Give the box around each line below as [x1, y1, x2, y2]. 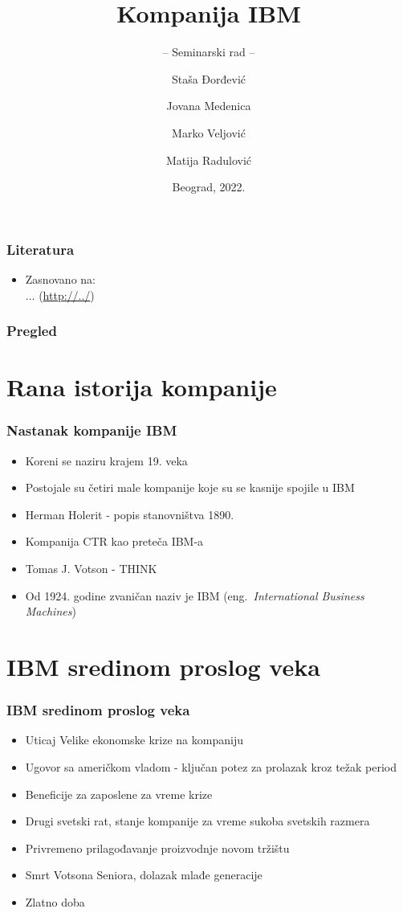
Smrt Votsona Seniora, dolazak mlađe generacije [25, 866, 263, 883]
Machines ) [25, 603, 76, 620]
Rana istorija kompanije [6, 371, 277, 403]
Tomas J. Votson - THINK [25, 559, 157, 576]
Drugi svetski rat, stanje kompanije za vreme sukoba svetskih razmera [25, 813, 370, 829]
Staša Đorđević [171, 70, 246, 87]
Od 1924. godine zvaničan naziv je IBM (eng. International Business [25, 587, 364, 604]
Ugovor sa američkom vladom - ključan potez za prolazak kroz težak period [25, 758, 397, 775]
